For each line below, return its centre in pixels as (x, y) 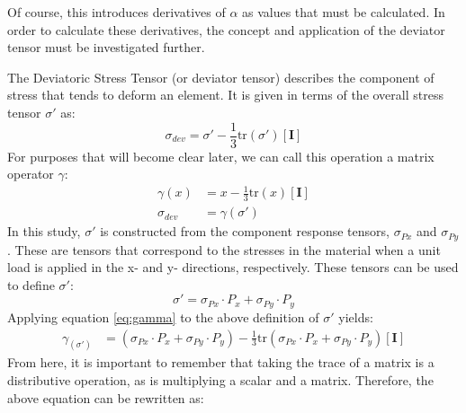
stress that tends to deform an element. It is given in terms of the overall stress (225, 95)
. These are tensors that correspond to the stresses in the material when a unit (224, 249)
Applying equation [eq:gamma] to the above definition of (163, 316)
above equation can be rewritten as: (106, 397)
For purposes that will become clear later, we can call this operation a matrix (221, 156)
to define (31, 284)
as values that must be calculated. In (344, 12)
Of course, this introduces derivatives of (116, 12)
